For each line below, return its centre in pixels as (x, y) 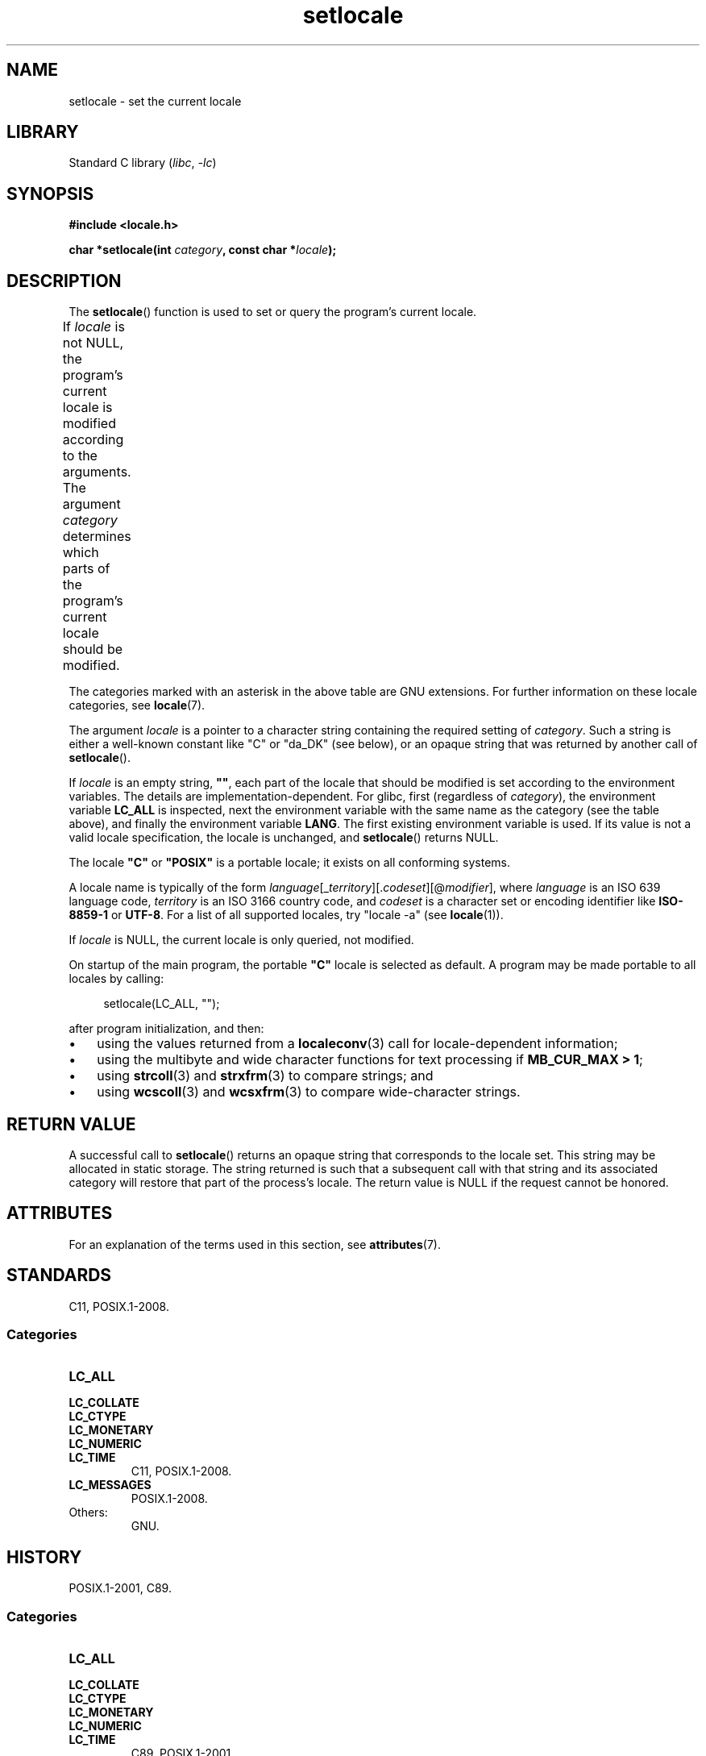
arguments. (97, 472)
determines (97, 537)
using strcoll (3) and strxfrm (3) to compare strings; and (265, 1076)
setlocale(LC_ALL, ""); (162, 1004)
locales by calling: (116, 979)
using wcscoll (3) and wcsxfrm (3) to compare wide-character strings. (309, 1092)
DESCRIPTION (64, 281)
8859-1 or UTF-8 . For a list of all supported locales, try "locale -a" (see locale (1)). (286, 915)
